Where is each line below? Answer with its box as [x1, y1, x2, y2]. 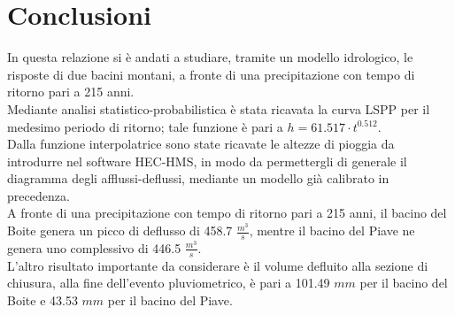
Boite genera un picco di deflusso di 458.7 [7, 221, 233, 240]
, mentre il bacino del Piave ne [249, 221, 415, 240]
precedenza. [7, 186, 70, 204]
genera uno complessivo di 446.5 [7, 238, 181, 257]
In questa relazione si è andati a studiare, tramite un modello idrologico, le [7, 48, 413, 66]
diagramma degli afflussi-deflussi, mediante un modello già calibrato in [7, 169, 389, 188]
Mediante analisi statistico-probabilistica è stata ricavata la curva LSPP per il [7, 99, 430, 118]
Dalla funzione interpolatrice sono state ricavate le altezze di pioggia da [7, 134, 395, 153]
